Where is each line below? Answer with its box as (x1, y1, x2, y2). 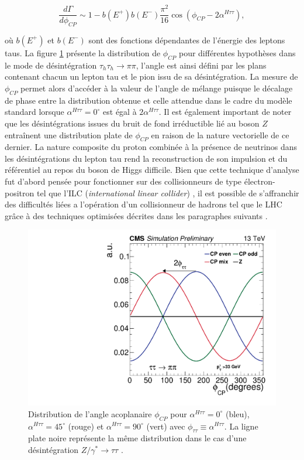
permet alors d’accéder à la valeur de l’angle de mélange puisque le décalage (20, 81, 293, 94)
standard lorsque (5, 105, 64, 118)
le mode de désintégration (5, 59, 97, 71)
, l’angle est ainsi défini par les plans (136, 59, 267, 71)
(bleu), (226, 407, 250, 420)
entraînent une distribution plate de (5, 128, 133, 141)
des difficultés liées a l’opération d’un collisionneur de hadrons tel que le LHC (5, 198, 282, 210)
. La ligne (224, 420, 258, 432)
